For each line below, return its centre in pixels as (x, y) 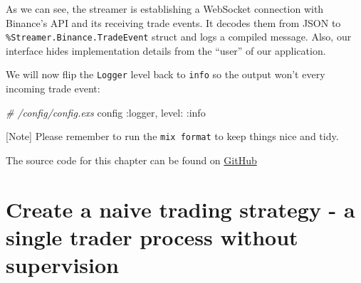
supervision (62, 265)
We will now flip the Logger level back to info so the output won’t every (166, 74)
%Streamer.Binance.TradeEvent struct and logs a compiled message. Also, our (179, 37)
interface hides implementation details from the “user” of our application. (166, 50)
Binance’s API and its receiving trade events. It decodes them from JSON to (173, 22)
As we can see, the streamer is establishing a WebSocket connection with (165, 9)
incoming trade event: (53, 89)
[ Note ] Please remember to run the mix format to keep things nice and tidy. (172, 136)
